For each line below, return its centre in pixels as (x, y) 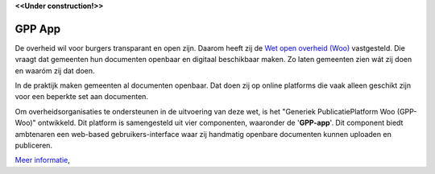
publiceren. (33, 146)
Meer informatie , (42, 160)
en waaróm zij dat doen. (55, 70)
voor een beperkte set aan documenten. (82, 97)
